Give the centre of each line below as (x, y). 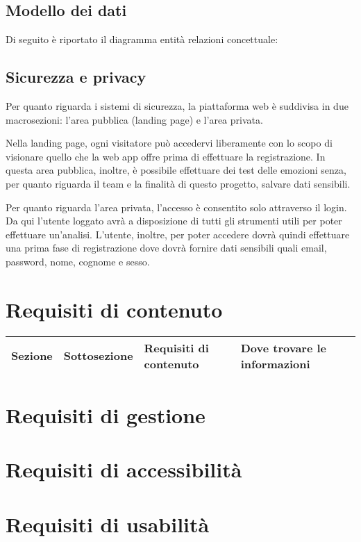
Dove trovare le (283, 347)
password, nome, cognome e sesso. (78, 261)
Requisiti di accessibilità (124, 469)
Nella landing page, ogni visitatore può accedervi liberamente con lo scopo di (169, 143)
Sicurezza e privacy (76, 77)
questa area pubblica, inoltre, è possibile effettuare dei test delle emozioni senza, (176, 170)
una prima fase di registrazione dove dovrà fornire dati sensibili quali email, (166, 248)
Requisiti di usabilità (108, 524)
